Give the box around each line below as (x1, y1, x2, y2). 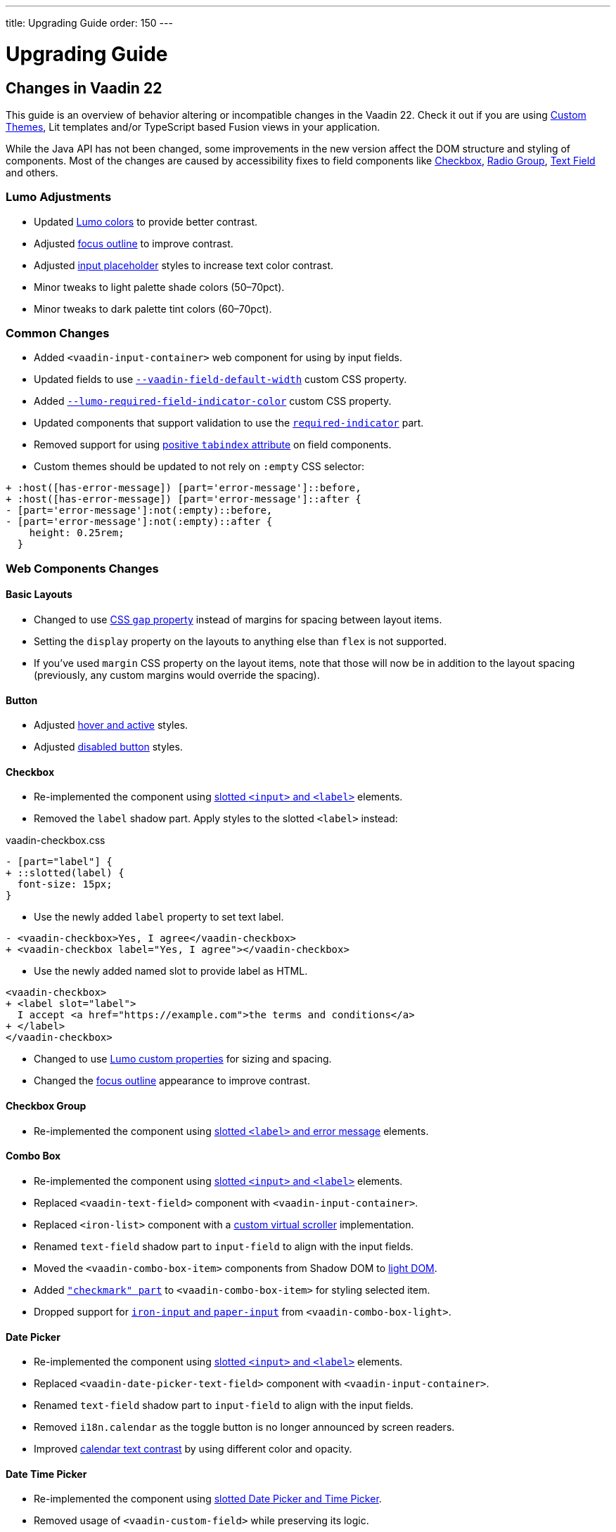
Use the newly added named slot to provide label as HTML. (34, 965, 308, 978)
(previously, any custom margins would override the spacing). (34, 669, 320, 682)
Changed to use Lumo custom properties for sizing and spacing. (34, 1053, 332, 1065)
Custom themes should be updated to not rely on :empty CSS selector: (34, 460, 364, 473)
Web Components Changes (6, 561, 159, 576)
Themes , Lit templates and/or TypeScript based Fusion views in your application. (6, 120, 380, 133)
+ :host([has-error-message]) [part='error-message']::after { (6, 493, 361, 505)
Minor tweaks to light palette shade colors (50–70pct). (34, 280, 285, 293)
